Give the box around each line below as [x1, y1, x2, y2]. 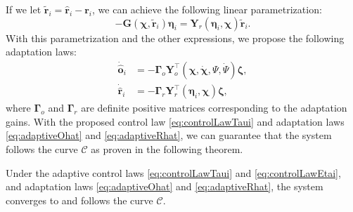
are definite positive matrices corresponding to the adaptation [81, 100, 347, 115]
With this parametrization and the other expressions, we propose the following [6, 30, 345, 45]
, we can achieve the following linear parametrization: [92, 2, 322, 16]
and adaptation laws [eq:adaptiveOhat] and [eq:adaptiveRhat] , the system [6, 179, 323, 194]
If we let [6, 2, 41, 16]
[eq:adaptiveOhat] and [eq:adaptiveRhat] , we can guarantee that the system [6, 128, 332, 143]
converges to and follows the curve [6, 192, 153, 207]
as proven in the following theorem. [91, 142, 243, 157]
